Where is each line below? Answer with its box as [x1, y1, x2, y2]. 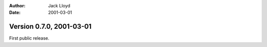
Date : [9, 10, 21, 16]
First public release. [9, 35, 49, 41]
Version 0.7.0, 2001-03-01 [9, 23, 91, 31]
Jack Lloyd [48, 3, 71, 8]
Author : [9, 3, 26, 8]
